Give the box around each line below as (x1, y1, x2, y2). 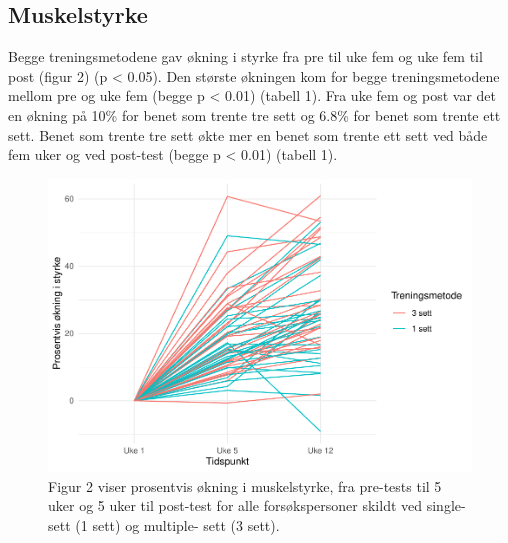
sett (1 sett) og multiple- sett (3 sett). (48, 515, 280, 536)
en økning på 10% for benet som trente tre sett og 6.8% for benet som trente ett (8, 104, 501, 125)
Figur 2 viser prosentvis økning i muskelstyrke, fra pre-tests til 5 (48, 475, 442, 496)
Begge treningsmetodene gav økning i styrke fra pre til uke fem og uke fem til (8, 46, 483, 67)
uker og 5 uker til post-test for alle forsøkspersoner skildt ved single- (48, 495, 466, 516)
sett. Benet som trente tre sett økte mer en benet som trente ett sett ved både (8, 124, 488, 145)
